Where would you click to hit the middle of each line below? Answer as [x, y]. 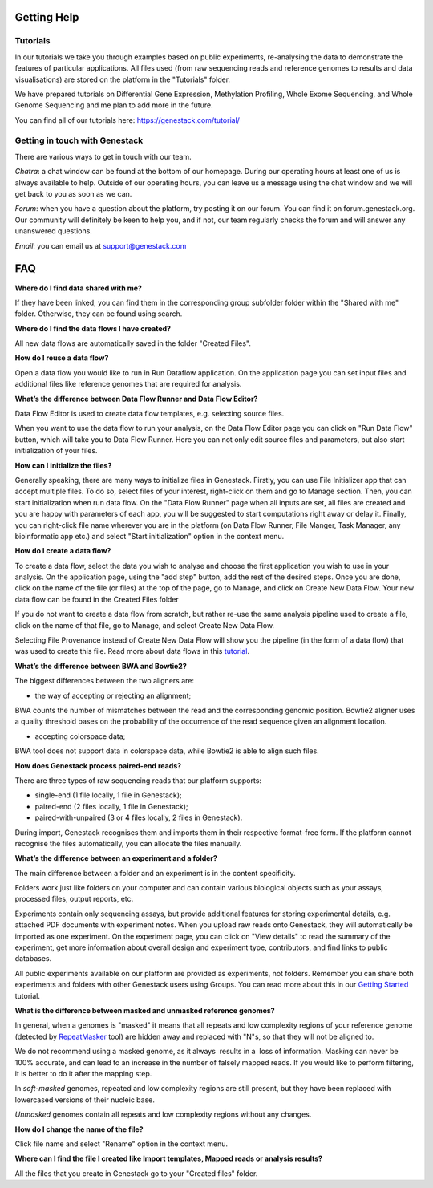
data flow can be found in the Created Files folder [97, 599]
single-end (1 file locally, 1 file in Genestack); [108, 795]
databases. [33, 959]
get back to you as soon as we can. [73, 194]
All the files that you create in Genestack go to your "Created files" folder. [136, 1173]
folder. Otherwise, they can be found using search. [99, 314]
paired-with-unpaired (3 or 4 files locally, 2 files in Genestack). [139, 817]
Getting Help [47, 17]
